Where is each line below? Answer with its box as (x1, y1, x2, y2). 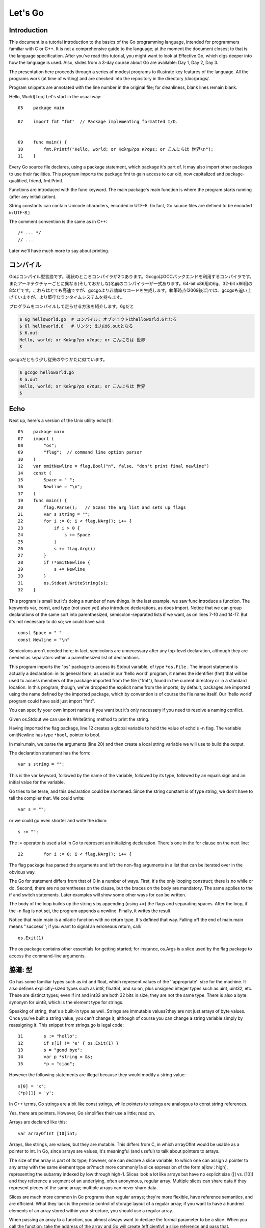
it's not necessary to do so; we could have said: (9, 618, 106, 624)
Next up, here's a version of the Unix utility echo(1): (9, 418, 113, 423)
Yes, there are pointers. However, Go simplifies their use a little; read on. (9, 1110, 156, 1116)
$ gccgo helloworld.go (19, 370, 74, 375)
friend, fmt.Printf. (28, 178, 64, 184)
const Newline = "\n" (18, 637, 70, 642)
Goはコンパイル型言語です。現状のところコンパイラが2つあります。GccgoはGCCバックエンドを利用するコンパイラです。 (9, 274, 254, 279)
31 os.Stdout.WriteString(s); (18, 580, 109, 586)
